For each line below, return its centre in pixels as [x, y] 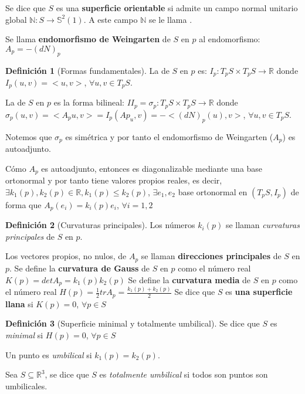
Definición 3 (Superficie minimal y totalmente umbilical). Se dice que [133, 323]
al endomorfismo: [230, 39]
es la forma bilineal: [89, 102]
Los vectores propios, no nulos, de [66, 256]
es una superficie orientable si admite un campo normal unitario [177, 8]
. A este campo [111, 19]
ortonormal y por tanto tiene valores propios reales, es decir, [114, 180]
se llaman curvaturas [262, 225]
